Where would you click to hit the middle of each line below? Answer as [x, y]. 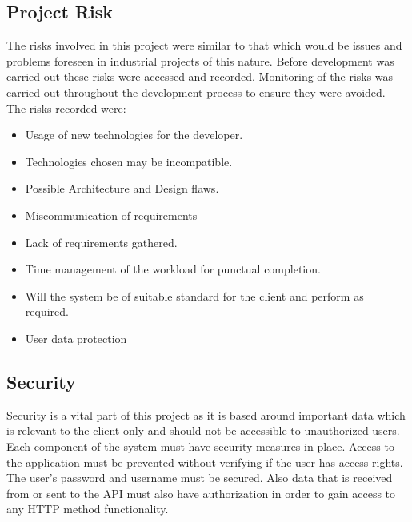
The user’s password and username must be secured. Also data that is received [200, 478]
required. [47, 311]
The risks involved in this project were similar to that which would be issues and [204, 45]
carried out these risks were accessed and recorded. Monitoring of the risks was [200, 76]
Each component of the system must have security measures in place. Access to [200, 446]
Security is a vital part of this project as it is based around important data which [206, 414]
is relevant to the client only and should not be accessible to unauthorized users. [203, 430]
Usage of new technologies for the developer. [134, 135]
